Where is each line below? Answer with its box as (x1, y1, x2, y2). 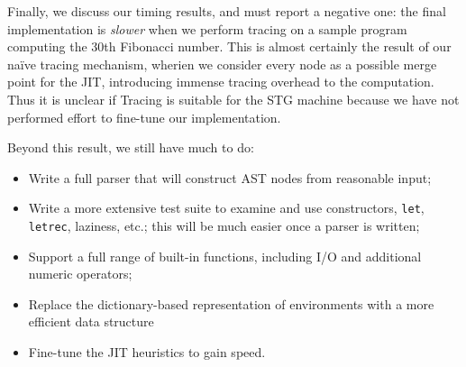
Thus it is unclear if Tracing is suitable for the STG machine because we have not (7, 89, 460, 108)
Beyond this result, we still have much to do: (7, 138, 254, 157)
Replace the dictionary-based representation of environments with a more (28, 294, 434, 313)
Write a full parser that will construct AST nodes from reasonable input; (28, 168, 432, 187)
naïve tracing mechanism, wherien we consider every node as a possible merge (7, 54, 437, 73)
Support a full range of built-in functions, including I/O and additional (28, 246, 422, 265)
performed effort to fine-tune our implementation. (7, 107, 281, 126)
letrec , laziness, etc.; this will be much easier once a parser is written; (28, 216, 420, 234)
